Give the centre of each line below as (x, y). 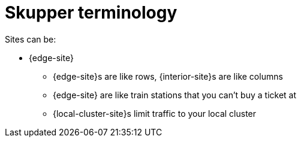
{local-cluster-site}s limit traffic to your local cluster (155, 113)
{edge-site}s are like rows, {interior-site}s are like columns (168, 76)
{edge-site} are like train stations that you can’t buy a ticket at (175, 95)
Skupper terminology (91, 13)
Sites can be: (31, 39)
